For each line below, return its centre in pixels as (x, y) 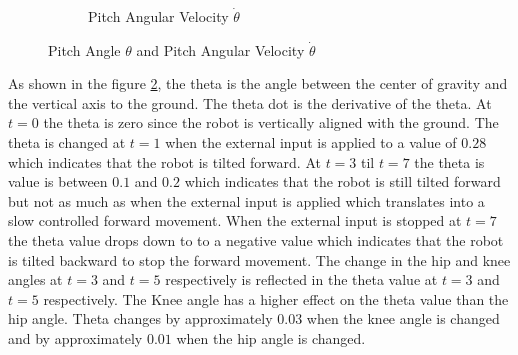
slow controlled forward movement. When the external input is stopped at (235, 220)
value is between (58, 181)
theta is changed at (67, 141)
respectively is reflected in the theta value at (301, 279)
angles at (35, 279)
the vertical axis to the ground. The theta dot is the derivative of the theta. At (250, 102)
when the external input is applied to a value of (311, 141)
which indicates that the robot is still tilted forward (342, 181)
